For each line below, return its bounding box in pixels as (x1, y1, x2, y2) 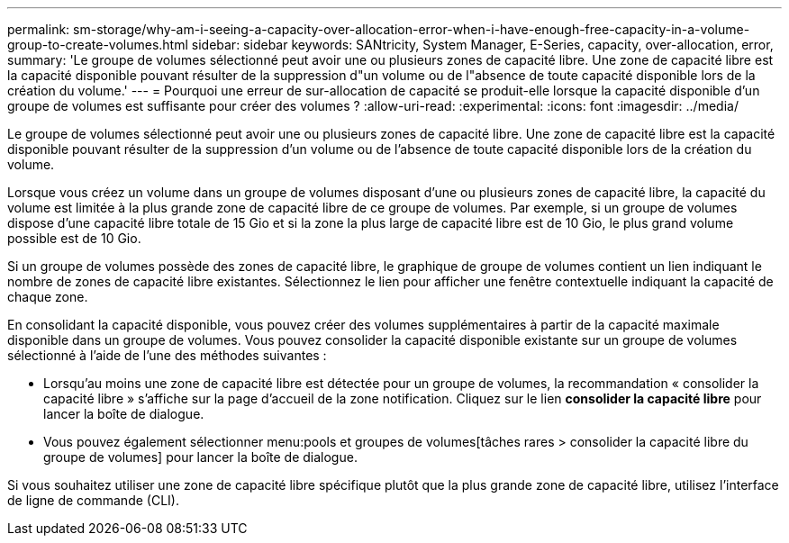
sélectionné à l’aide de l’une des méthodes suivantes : (7, 348, 327, 363)
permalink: (7, 22, 70, 37)
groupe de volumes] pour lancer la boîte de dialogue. (43, 449, 358, 465)
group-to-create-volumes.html (7, 37, 188, 52)
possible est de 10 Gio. (7, 231, 141, 246)
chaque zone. (7, 289, 88, 304)
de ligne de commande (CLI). (7, 493, 179, 508)
